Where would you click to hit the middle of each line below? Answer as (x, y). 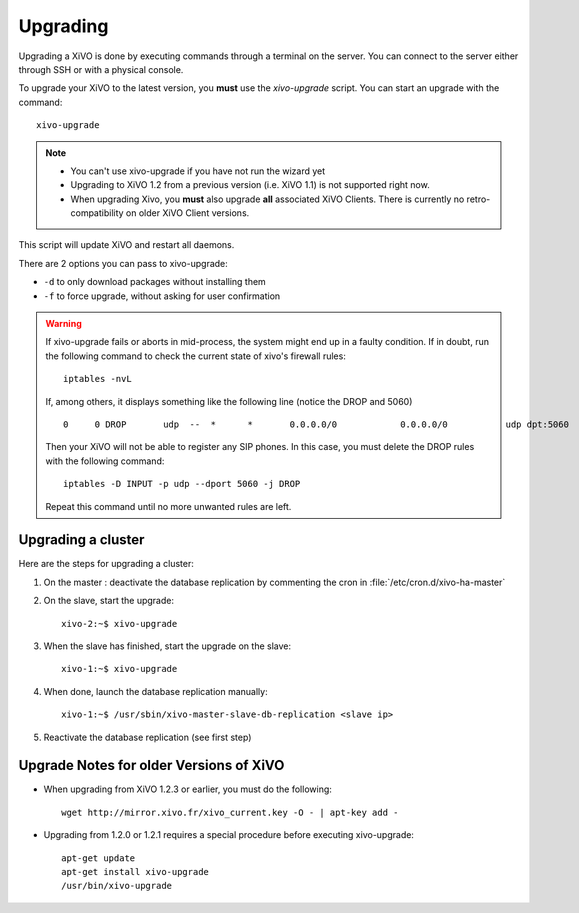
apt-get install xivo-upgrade (135, 872)
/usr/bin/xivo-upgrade (117, 886)
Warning (63, 324)
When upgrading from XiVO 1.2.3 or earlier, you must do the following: (187, 789)
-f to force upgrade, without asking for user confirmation (162, 296)
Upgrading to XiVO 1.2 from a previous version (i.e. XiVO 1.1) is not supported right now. (250, 185)
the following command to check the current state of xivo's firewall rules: (196, 356)
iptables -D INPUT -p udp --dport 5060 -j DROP (182, 484)
